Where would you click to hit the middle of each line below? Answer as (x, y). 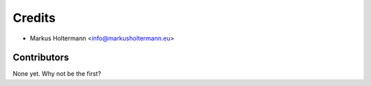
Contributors (41, 58)
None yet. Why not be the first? (57, 74)
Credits (34, 18)
